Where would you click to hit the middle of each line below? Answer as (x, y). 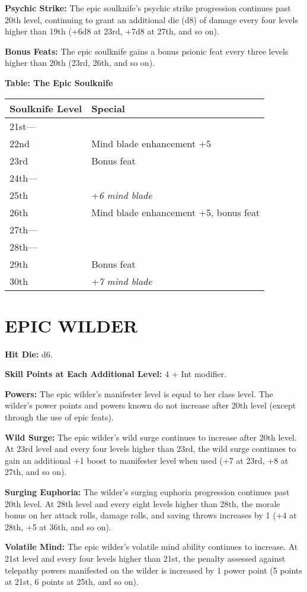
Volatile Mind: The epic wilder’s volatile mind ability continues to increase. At (151, 547)
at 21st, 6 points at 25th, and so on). (72, 582)
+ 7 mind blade (122, 281)
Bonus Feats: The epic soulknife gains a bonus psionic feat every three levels (147, 51)
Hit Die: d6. (29, 354)
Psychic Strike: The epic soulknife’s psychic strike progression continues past (148, 8)
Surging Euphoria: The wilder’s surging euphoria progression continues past (147, 492)
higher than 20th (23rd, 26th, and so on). (80, 63)
